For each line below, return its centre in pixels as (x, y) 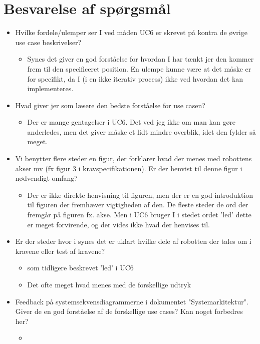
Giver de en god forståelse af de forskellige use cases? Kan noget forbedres (129, 311)
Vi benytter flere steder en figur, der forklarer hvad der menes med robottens (134, 158)
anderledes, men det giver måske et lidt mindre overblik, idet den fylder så (142, 131)
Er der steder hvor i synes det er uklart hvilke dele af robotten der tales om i (133, 241)
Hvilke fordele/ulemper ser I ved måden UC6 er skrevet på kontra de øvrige (131, 32)
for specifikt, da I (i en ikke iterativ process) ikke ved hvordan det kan (135, 78)
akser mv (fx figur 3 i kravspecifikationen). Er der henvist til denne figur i (129, 168)
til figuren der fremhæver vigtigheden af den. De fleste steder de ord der (138, 205)
